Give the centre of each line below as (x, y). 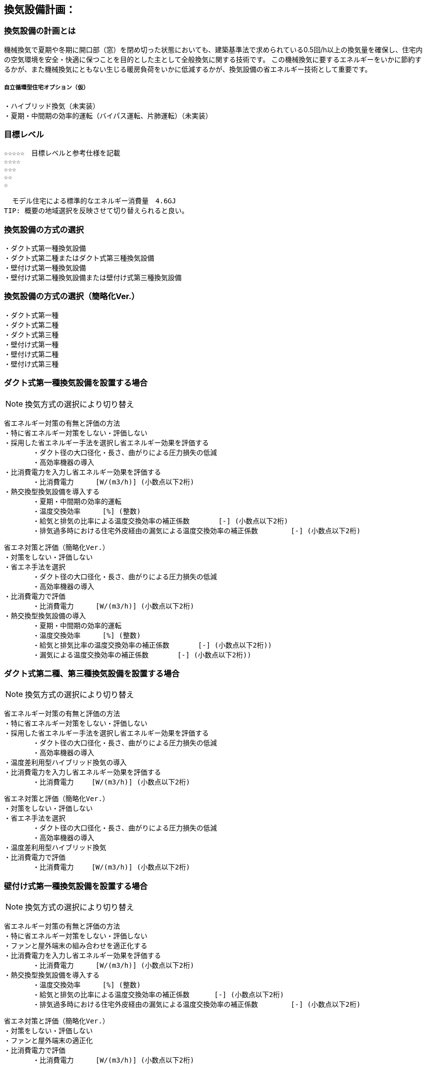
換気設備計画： (40, 10)
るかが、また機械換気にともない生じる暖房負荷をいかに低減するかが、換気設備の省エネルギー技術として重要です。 (188, 69)
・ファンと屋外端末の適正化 (48, 1041)
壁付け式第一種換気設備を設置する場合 (76, 886)
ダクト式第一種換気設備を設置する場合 (76, 383)
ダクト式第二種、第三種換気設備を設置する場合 (92, 673)
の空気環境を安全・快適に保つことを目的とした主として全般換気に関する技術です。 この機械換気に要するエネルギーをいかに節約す (213, 59)
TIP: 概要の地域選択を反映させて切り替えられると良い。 (96, 211)
